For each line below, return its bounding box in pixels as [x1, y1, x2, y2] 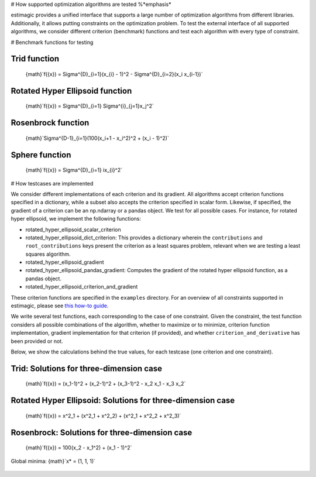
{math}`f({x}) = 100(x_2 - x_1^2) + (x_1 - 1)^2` [25, 444, 132, 451]
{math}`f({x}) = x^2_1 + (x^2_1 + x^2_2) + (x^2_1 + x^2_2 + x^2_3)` [25, 412, 181, 419]
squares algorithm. [25, 250, 71, 258]
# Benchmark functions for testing [11, 39, 94, 46]
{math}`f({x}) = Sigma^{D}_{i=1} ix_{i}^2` [25, 167, 123, 174]
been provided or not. [11, 337, 64, 345]
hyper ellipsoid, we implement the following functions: [11, 215, 142, 222]
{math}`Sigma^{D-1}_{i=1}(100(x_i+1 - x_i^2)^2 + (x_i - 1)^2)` [25, 135, 169, 142]
